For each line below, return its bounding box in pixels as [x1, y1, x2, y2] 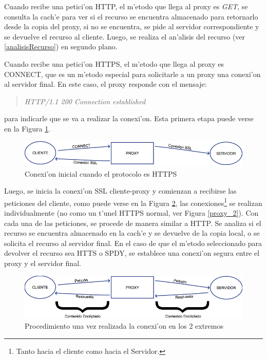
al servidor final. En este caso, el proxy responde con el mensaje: [4, 79, 207, 89]
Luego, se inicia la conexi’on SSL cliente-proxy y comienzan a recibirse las [4, 185, 237, 196]
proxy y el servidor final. [4, 258, 81, 269]
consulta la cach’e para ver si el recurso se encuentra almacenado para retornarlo [4, 11, 258, 22]
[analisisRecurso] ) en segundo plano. [4, 41, 118, 52]
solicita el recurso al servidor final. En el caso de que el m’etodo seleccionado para [4, 237, 262, 248]
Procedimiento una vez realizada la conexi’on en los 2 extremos [25, 320, 223, 331]
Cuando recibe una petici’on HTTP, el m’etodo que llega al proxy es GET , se [4, 1, 248, 11]
